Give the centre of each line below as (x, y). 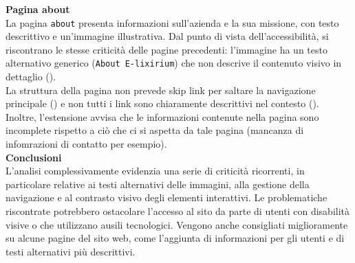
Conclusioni (34, 157)
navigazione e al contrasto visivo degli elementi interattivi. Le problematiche (166, 197)
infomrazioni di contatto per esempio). (86, 144)
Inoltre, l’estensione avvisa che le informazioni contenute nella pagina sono (162, 116)
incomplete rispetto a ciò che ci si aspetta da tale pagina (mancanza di (155, 130)
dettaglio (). (31, 77)
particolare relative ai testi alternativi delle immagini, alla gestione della (158, 184)
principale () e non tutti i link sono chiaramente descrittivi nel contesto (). (162, 103)
